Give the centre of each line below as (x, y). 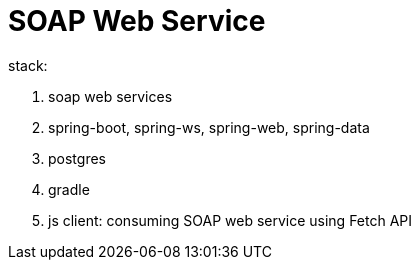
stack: (28, 65)
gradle (69, 189)
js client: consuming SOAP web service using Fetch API (230, 220)
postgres (77, 158)
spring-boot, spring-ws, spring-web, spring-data (209, 127)
